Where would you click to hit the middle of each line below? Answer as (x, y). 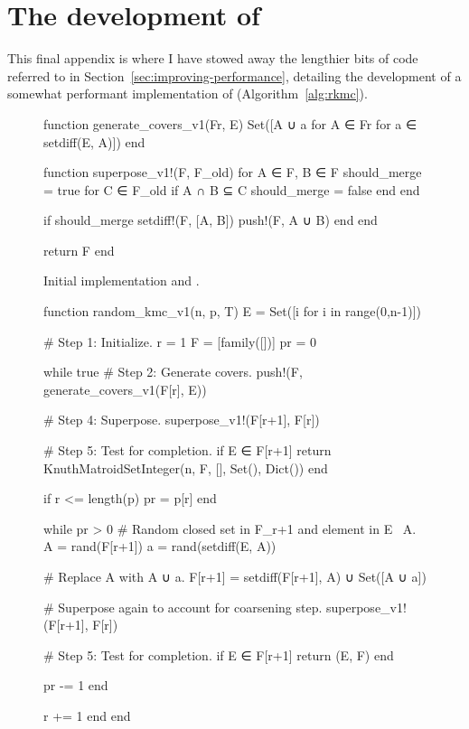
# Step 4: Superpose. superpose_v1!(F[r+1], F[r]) (182, 420)
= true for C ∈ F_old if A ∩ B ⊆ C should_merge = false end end (232, 189)
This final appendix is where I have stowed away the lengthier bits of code (213, 58)
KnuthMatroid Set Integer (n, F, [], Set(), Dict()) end (186, 467)
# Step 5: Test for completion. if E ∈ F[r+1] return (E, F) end (219, 654)
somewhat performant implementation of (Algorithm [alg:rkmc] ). (188, 93)
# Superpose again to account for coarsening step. (183, 607)
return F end (79, 250)
